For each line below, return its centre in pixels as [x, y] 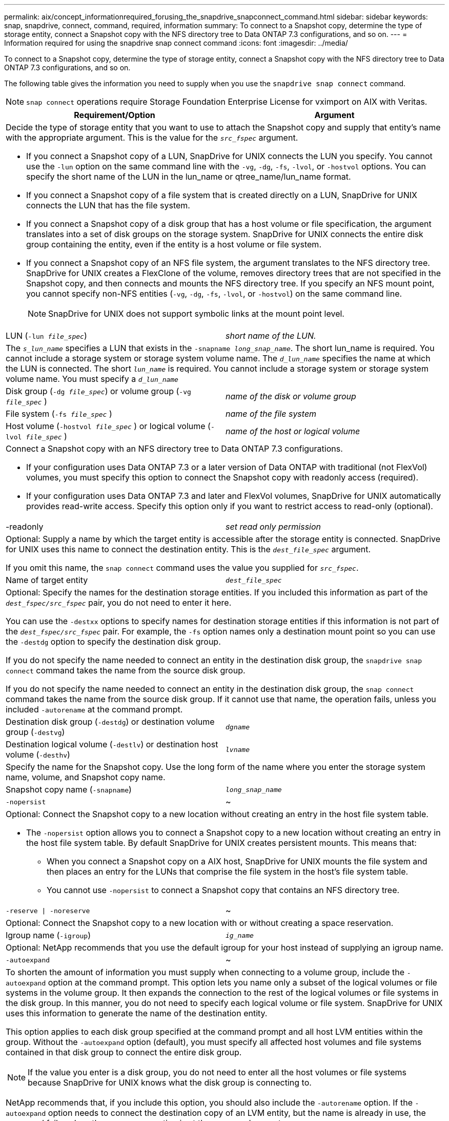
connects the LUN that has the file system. [108, 205]
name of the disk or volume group [291, 396]
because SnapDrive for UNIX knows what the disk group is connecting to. [170, 1083]
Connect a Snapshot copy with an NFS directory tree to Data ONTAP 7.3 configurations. [174, 449]
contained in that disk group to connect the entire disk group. [124, 1052]
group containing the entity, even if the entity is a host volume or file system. [174, 244]
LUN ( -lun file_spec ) [46, 336]
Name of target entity [47, 580]
